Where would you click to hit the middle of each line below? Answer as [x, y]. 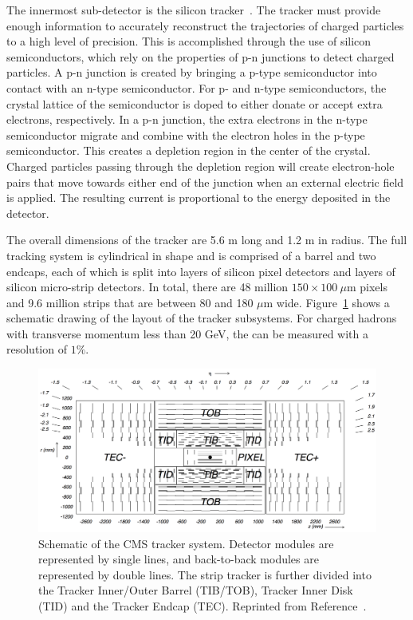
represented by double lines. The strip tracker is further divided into [205, 574]
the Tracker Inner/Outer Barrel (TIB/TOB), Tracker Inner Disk [196, 590]
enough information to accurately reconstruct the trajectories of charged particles [205, 25]
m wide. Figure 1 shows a [326, 302]
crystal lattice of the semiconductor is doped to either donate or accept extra [195, 103]
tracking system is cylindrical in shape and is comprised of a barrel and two [191, 255]
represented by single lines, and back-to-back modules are [179, 559]
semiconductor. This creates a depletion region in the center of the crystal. [189, 150]
